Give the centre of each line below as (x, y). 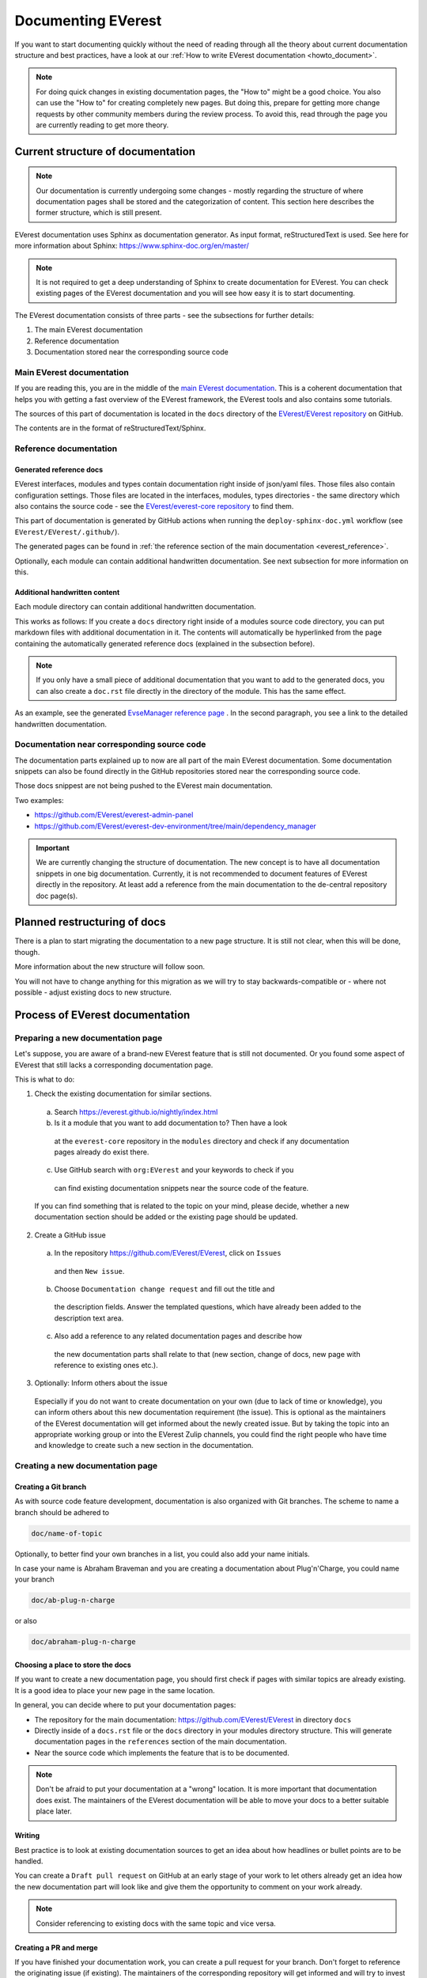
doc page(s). (57, 896)
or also (26, 1621)
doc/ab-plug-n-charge (73, 1601)
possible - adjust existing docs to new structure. (93, 992)
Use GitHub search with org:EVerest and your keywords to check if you (174, 1170)
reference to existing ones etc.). (106, 1365)
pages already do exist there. (102, 1152)
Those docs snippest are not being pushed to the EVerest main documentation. (144, 786)
